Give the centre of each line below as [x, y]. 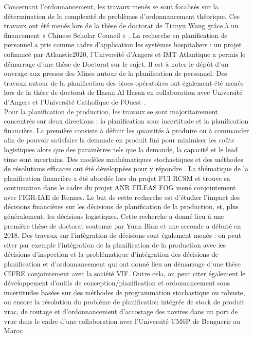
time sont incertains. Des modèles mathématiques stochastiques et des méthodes [124, 159]
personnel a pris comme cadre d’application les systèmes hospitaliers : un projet [123, 44]
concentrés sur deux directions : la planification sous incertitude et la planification [126, 121]
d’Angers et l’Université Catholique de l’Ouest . [75, 101]
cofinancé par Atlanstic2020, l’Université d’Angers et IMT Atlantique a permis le [125, 54]
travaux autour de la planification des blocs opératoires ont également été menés [124, 82]
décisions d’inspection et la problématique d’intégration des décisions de [111, 254]
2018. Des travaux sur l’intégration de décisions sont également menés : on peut [123, 235]
